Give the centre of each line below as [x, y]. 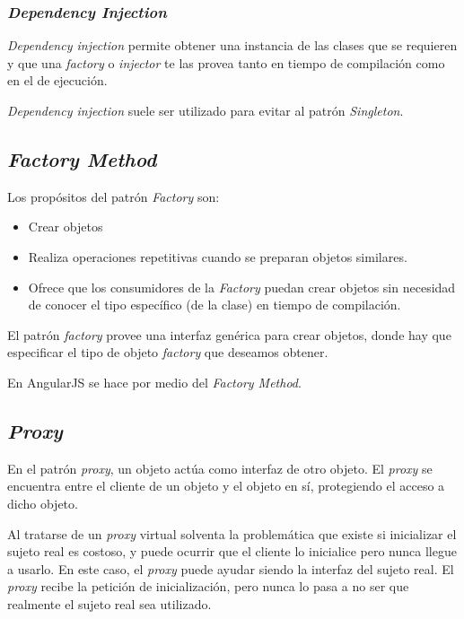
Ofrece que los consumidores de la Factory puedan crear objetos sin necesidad [242, 287]
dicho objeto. [43, 503]
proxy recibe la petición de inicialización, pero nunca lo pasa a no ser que [208, 586]
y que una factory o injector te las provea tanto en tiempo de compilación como [226, 62]
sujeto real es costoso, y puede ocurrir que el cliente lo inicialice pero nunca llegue [232, 551]
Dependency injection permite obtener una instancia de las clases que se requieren [232, 45]
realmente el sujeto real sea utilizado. [109, 603]
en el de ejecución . [57, 80]
